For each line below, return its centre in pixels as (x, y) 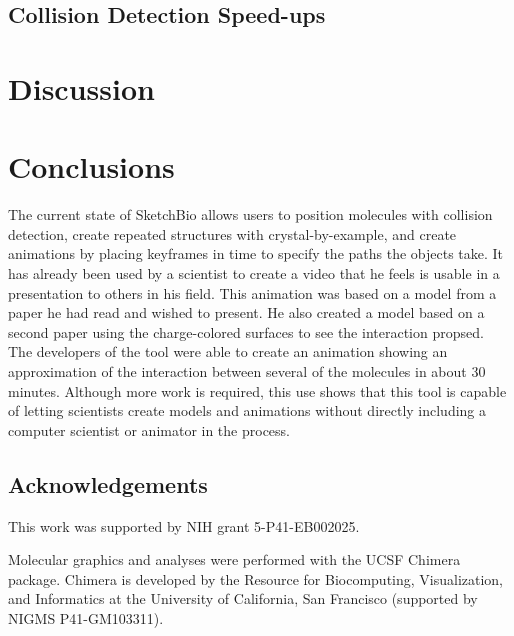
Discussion (81, 87)
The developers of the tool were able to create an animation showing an (228, 351)
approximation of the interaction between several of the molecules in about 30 (247, 371)
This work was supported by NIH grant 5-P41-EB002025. (184, 525)
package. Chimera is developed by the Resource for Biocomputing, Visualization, (256, 578)
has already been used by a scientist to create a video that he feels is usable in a (254, 273)
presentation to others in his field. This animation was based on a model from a (252, 292)
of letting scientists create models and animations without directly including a (247, 410)
